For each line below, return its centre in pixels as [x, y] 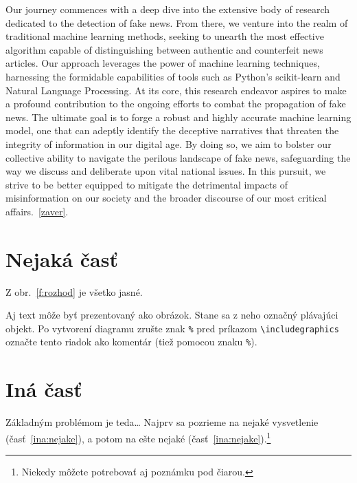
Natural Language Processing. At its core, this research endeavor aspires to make [176, 90]
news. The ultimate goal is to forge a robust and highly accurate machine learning [178, 117]
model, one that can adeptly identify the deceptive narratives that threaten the [172, 130]
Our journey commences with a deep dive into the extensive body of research [168, 9]
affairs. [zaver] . [37, 211]
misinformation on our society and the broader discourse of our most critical [166, 198]
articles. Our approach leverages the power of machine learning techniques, [163, 63]
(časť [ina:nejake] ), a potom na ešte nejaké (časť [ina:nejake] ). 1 [138, 437]
